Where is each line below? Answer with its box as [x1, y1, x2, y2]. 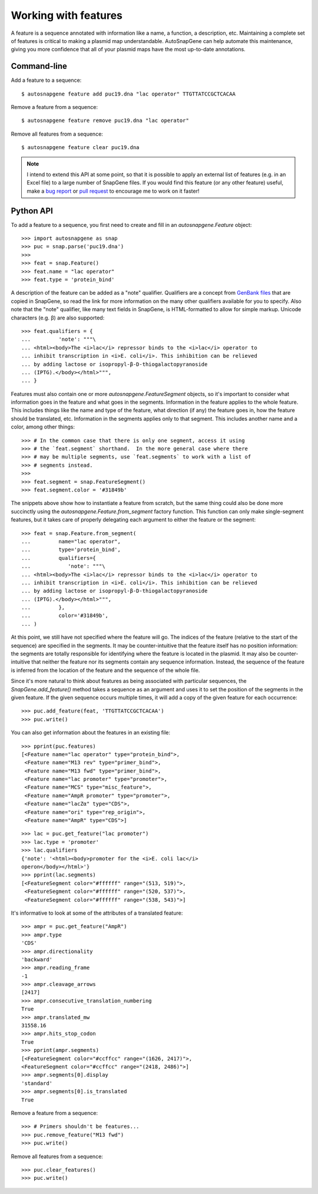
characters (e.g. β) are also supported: [11, 314, 105, 321]
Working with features [11, 9, 123, 22]
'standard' [21, 1080, 53, 1087]
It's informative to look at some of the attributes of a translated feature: [11, 909, 183, 916]
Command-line [11, 61, 68, 71]
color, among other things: [11, 423, 75, 430]
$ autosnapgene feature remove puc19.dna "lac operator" [21, 117, 190, 124]
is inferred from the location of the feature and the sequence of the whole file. [11, 667, 200, 674]
